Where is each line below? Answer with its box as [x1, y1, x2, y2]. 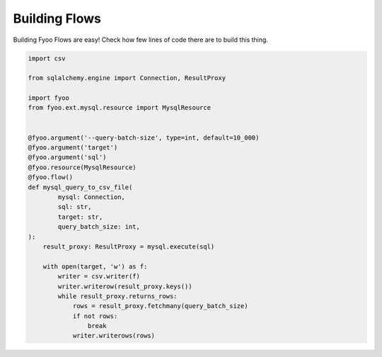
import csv [28, 54, 66, 62]
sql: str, [57, 203, 92, 211]
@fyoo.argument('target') [28, 144, 118, 152]
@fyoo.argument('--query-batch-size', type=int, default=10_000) [28, 133, 260, 142]
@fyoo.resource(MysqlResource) [28, 163, 137, 171]
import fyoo [28, 94, 70, 102]
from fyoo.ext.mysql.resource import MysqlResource [28, 103, 212, 112]
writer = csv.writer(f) [57, 273, 141, 280]
